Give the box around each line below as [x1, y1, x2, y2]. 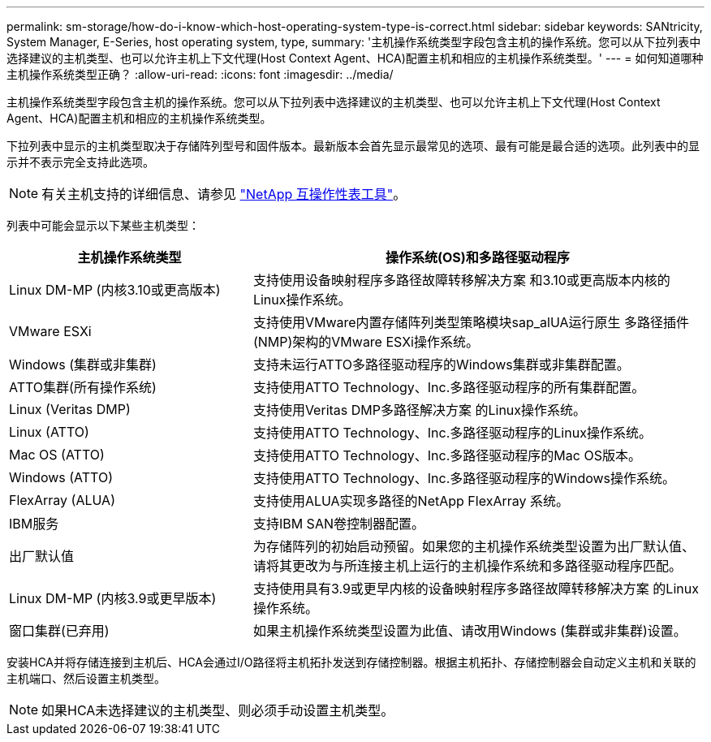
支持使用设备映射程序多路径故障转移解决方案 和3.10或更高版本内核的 [252, 272, 670, 288]
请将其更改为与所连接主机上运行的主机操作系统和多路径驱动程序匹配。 [252, 558, 682, 574]
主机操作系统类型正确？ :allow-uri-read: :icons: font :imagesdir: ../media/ [6, 67, 394, 81]
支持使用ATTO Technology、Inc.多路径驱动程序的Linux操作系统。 [252, 425, 652, 441]
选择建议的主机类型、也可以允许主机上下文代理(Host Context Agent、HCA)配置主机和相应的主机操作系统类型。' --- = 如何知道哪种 [6, 51, 704, 65]
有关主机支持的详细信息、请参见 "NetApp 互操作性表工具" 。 [41, 186, 407, 202]
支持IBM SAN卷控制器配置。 [252, 516, 424, 532]
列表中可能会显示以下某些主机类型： [6, 218, 200, 232]
